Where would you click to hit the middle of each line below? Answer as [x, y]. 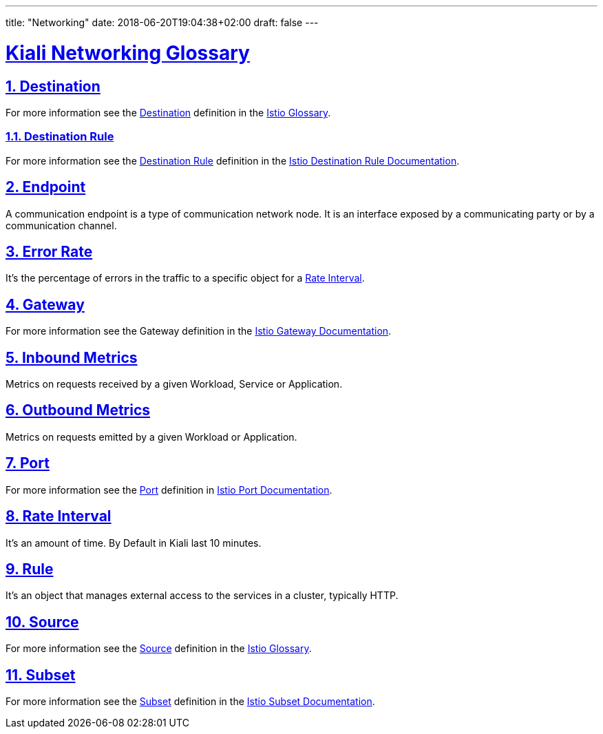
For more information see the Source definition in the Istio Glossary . [159, 649]
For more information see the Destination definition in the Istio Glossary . [168, 112]
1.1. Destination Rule [60, 137]
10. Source [42, 622]
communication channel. [61, 225]
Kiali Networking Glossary [128, 53]
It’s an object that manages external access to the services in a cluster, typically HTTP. [202, 596]
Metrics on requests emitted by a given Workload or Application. [151, 437]
